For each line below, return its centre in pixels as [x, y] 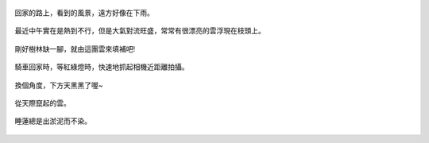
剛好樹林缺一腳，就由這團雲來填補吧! [75, 48]
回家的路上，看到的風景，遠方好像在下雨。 [84, 13]
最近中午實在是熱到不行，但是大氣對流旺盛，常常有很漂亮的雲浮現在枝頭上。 [140, 31]
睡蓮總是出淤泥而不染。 [53, 121]
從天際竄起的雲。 [43, 102]
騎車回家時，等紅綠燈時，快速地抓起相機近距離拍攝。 [102, 67]
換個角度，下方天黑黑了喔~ [59, 85]
